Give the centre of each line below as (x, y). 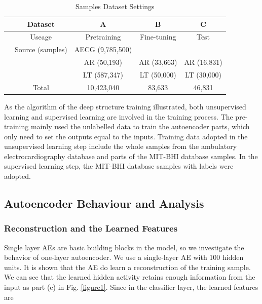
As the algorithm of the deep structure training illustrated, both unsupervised (125, 106)
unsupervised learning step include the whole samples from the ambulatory (121, 146)
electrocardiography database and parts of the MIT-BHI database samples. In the (131, 156)
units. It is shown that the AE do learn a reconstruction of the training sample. (127, 267)
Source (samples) (41, 49)
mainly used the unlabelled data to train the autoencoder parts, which (140, 126)
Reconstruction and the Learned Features (91, 228)
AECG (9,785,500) (103, 49)
